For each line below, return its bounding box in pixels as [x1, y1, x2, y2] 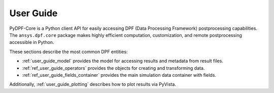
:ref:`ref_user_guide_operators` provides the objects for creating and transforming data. [22, 65, 205, 71]
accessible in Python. [9, 39, 54, 45]
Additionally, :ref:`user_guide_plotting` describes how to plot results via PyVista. [9, 81, 176, 87]
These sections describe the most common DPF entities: [9, 49, 128, 55]
